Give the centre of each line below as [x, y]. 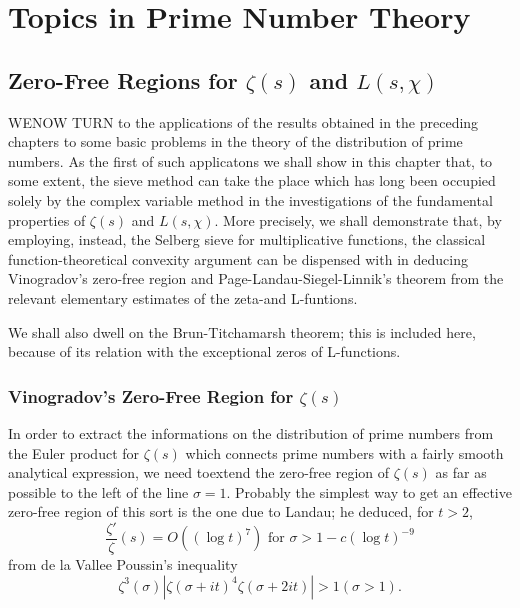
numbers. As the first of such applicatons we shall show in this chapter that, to [250, 160]
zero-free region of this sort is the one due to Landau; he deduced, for [221, 511]
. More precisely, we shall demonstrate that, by [358, 219]
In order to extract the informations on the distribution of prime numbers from [251, 432]
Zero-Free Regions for [123, 79]
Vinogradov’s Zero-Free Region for [151, 395]
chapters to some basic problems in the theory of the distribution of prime [235, 141]
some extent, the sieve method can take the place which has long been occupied [252, 180]
